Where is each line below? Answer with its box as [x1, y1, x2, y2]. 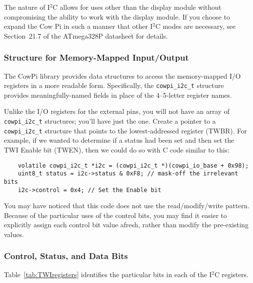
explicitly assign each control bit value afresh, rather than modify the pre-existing [4, 219, 249, 230]
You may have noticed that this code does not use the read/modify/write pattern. [4, 200, 250, 211]
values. [4, 229, 24, 239]
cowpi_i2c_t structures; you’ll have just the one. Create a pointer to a [4, 116, 216, 126]
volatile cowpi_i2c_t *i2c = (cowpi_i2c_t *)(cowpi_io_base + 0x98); [18, 162, 249, 169]
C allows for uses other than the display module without [52, 2, 222, 12]
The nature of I [4, 2, 50, 12]
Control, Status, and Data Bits [4, 250, 128, 262]
